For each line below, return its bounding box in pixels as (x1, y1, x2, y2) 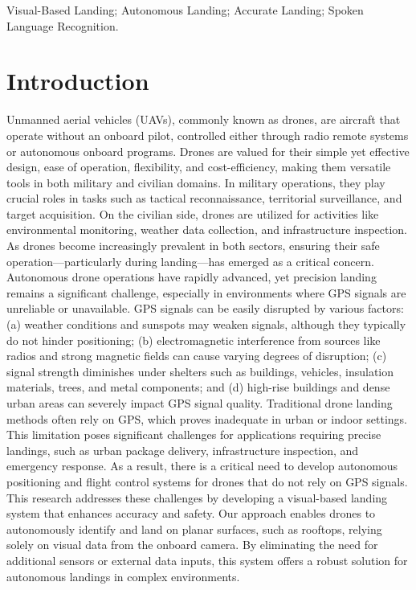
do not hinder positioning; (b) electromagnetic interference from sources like (6, 331, 381, 348)
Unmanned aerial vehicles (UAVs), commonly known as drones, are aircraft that (6, 111, 401, 128)
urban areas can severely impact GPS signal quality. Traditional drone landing (6, 395, 393, 411)
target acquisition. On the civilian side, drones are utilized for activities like (6, 205, 379, 222)
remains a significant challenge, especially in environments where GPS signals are (6, 284, 406, 301)
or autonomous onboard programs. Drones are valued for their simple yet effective (6, 142, 410, 159)
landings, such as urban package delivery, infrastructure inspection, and (6, 441, 359, 458)
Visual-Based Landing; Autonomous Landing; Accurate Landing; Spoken (6, 2, 364, 18)
